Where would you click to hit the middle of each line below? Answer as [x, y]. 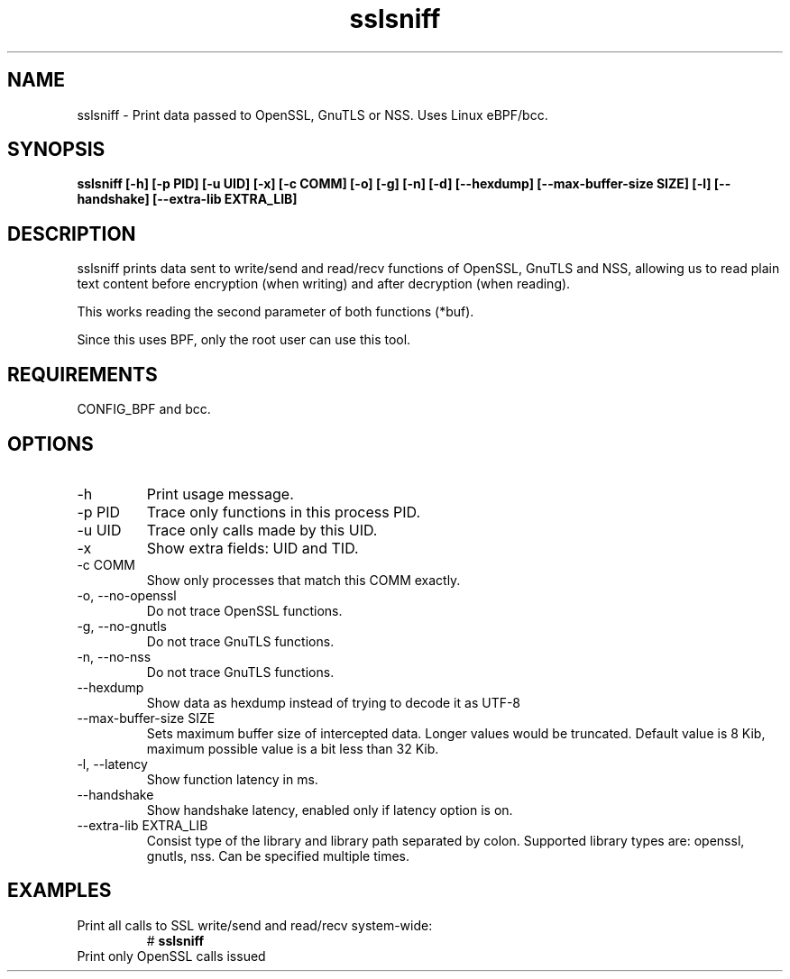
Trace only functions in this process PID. [284, 512]
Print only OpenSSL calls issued [171, 956]
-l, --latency [112, 764]
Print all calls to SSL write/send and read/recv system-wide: [255, 925]
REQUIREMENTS [83, 374]
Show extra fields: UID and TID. [253, 548]
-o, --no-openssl [127, 595]
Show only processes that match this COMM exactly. [303, 580]
